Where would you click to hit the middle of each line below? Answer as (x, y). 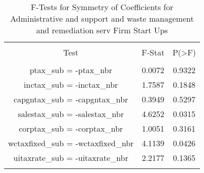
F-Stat (153, 52)
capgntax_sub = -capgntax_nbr (71, 99)
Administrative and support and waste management (102, 18)
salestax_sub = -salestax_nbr (71, 114)
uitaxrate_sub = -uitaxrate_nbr (71, 158)
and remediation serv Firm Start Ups (102, 30)
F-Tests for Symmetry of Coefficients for (102, 7)
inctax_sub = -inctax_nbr (71, 84)
